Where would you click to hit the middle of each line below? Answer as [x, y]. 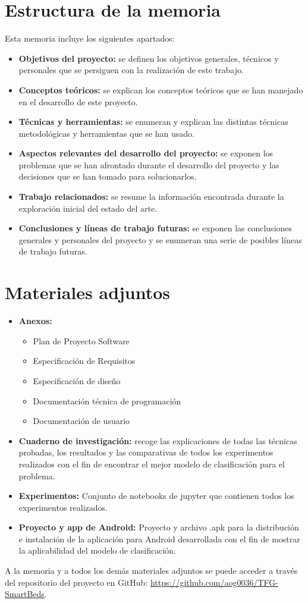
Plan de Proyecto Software [81, 340]
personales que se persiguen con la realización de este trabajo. [131, 70]
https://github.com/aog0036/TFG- [214, 582]
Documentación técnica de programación [107, 401]
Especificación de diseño [77, 380]
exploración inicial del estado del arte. [88, 208]
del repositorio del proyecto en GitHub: [76, 582]
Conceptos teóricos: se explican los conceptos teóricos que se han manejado [161, 89]
